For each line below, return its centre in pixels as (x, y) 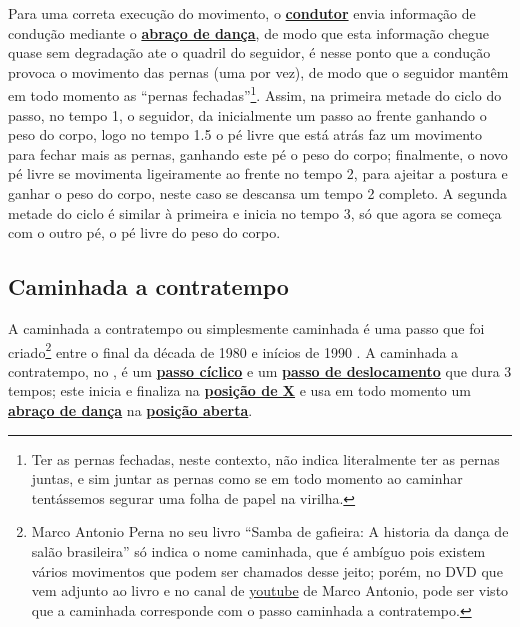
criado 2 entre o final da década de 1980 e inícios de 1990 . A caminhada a (233, 350)
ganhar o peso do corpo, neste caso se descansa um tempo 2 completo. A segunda (258, 193)
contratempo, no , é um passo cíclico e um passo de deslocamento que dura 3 (260, 370)
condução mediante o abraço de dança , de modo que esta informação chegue (248, 32)
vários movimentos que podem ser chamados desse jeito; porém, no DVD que (267, 570)
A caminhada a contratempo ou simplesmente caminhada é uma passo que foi (246, 327)
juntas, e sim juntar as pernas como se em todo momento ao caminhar (247, 478)
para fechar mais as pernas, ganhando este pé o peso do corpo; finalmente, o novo (258, 153)
